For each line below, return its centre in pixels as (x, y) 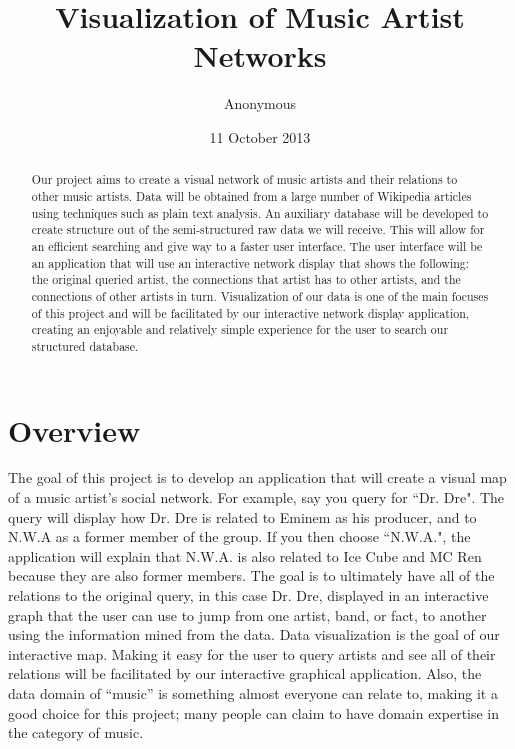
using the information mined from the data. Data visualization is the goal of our (254, 634)
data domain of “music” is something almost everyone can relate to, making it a (253, 692)
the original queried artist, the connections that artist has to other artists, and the (246, 279)
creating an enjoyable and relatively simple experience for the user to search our (240, 329)
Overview (74, 429)
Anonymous (260, 103)
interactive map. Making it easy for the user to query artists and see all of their (252, 653)
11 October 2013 (260, 136)
